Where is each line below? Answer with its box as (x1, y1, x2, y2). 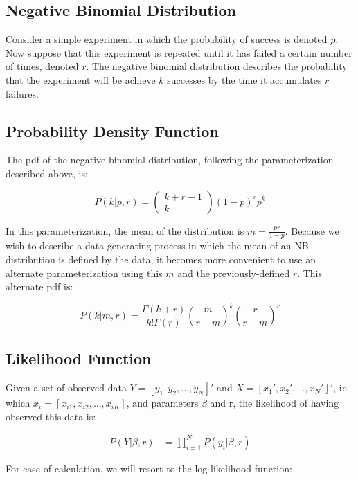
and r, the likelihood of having (210, 395, 339, 410)
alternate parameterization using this (6, 265, 163, 280)
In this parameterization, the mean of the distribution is (6, 223, 244, 238)
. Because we (285, 223, 339, 238)
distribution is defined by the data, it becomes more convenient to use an (6, 251, 316, 266)
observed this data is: (6, 409, 96, 423)
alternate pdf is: (6, 279, 73, 294)
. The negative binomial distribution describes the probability (86, 59, 348, 73)
